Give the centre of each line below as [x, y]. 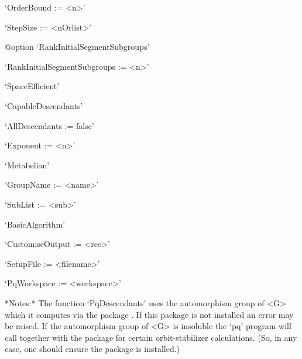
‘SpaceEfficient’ [32, 86]
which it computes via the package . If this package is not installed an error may [149, 314]
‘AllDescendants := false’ [49, 125]
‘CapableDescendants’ [44, 105]
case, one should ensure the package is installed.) [92, 349]
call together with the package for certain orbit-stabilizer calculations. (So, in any [151, 337]
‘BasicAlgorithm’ [35, 224]
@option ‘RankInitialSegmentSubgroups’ [77, 47]
